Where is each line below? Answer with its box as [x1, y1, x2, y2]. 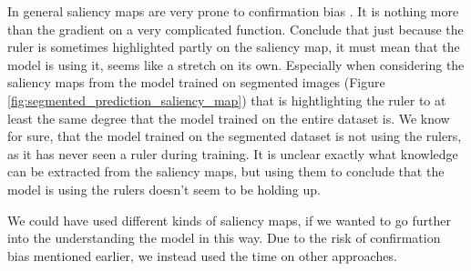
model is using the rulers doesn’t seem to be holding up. [7, 179, 321, 198]
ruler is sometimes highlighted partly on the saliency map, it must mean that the [7, 37, 460, 56]
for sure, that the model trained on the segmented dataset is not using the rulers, [7, 126, 462, 146]
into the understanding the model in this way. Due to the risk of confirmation [7, 228, 441, 247]
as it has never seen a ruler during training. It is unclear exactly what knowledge [7, 144, 458, 163]
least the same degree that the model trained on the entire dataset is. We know [7, 108, 450, 127]
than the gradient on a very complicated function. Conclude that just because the [7, 19, 464, 38]
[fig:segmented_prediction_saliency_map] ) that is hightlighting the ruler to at [7, 90, 446, 109]
